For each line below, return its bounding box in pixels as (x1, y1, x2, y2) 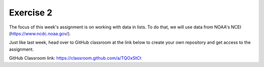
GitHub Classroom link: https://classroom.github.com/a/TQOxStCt (9, 55, 142, 61)
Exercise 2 (9, 7, 52, 18)
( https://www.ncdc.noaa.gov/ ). (9, 30, 71, 36)
